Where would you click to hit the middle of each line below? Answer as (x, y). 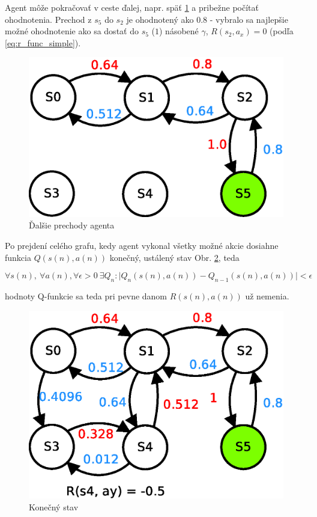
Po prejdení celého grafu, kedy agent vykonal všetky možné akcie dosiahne (142, 246)
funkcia (18, 257)
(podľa (282, 31)
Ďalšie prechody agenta (72, 225)
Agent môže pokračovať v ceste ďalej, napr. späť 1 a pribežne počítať (132, 7)
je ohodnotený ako (160, 19)
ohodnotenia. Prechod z (48, 19)
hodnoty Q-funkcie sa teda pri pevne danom (86, 296)
